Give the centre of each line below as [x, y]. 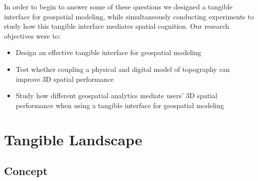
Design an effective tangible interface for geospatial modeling [108, 52]
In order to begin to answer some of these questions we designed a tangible [118, 6]
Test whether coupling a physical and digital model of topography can [123, 69]
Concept [26, 171]
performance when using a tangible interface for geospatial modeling [120, 105]
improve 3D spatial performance [65, 79]
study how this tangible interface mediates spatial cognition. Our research [117, 26]
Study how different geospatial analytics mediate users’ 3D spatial [117, 95]
